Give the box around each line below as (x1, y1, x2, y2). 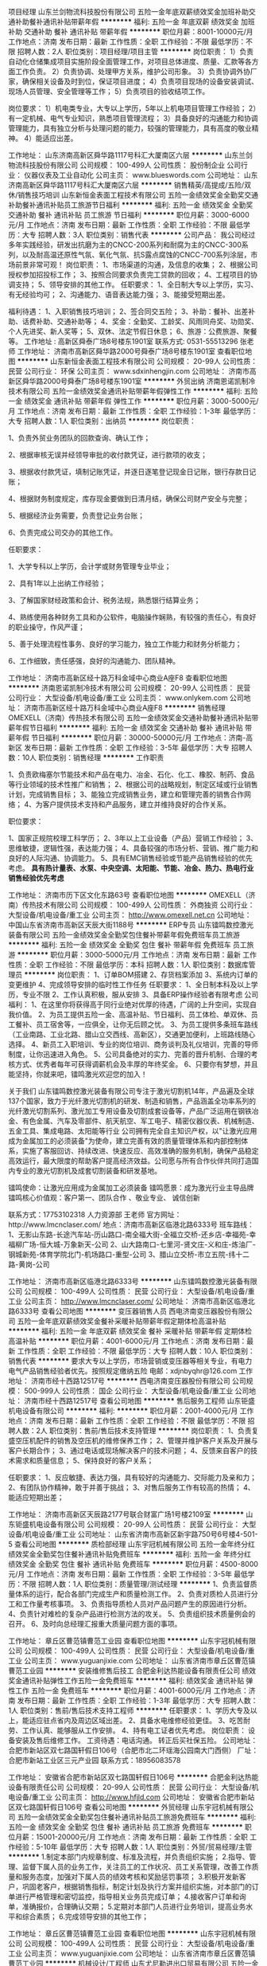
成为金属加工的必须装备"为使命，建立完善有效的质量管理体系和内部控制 (8, 1136, 242, 1146)
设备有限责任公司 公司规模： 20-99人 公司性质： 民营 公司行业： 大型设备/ (8, 1783, 252, 1792)
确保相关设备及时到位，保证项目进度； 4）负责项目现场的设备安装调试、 (21, 76, 258, 86)
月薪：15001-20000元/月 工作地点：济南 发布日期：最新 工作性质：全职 (14, 1832, 249, 1842)
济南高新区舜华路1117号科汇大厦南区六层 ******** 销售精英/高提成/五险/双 (8, 180, 252, 190)
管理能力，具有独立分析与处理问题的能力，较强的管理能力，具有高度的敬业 (8, 123, 252, 133)
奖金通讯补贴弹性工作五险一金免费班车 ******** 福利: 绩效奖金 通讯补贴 (8, 1676, 245, 1685)
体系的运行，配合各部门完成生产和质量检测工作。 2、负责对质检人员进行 (14, 1589, 252, 1599)
